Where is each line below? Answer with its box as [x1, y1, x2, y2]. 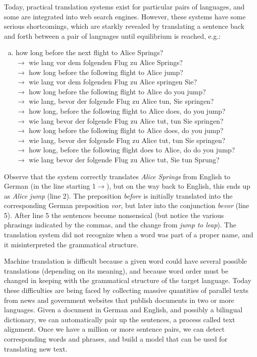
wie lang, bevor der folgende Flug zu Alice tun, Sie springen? [29, 96, 214, 106]
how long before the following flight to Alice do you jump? [29, 86, 206, 96]
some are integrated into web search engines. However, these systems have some [4, 11, 246, 21]
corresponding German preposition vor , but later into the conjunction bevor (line [4, 200, 250, 211]
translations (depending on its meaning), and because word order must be [4, 265, 228, 276]
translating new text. [4, 343, 68, 354]
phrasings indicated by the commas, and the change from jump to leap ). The [4, 219, 236, 230]
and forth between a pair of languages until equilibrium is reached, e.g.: [4, 30, 221, 41]
